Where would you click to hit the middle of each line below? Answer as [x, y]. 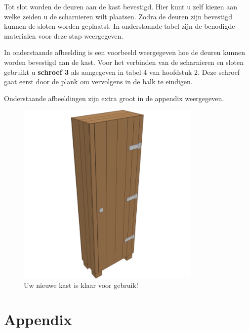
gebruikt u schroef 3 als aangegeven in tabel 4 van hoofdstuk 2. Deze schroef [122, 72]
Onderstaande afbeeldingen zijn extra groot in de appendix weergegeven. [114, 98]
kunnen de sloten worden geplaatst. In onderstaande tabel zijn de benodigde [120, 26]
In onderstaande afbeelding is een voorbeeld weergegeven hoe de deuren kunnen [124, 52]
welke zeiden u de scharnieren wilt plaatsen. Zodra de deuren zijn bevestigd [118, 16]
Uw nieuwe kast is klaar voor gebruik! [81, 285]
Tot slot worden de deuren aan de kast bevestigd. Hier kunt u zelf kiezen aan [121, 6]
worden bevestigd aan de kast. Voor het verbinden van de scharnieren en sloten [124, 62]
